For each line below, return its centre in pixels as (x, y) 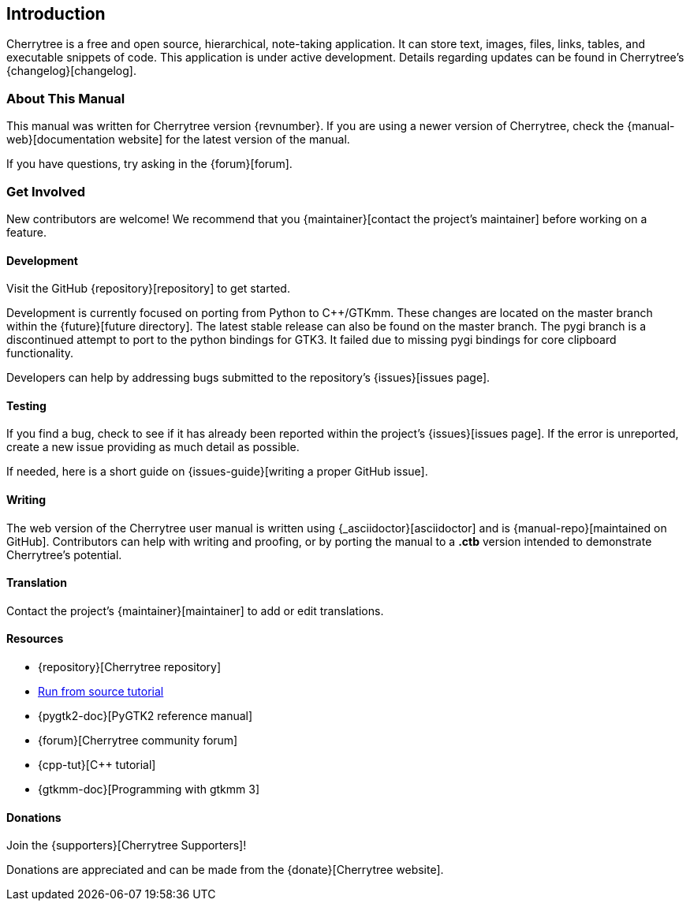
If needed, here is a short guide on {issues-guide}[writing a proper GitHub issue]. (217, 472)
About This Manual (66, 98)
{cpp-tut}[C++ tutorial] (97, 765)
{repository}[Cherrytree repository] (130, 667)
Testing (26, 405)
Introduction (56, 14)
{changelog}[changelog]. (71, 71)
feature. (27, 232)
